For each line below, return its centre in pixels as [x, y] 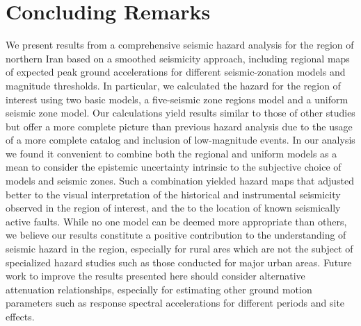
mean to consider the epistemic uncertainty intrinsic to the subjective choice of [174, 167]
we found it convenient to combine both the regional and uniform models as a [171, 153]
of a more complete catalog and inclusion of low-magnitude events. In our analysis [180, 140]
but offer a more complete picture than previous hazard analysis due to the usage [179, 126]
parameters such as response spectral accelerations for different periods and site [175, 303]
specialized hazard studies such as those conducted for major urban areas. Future [179, 262]
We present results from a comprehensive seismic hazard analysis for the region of [180, 45]
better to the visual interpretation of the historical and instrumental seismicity [173, 194]
